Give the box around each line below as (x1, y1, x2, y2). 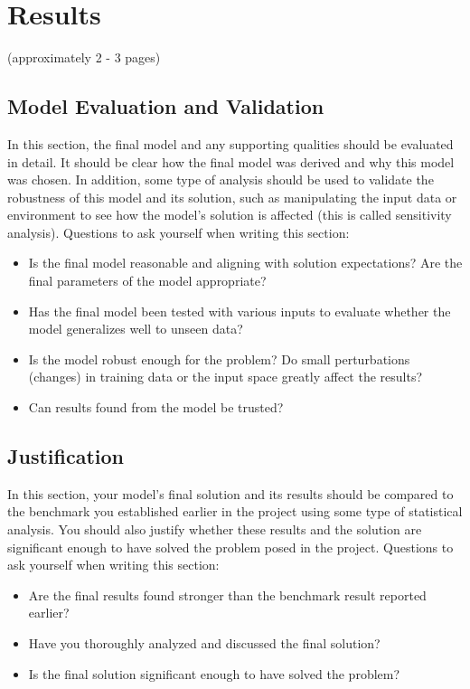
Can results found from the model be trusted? (28, 398, 284, 417)
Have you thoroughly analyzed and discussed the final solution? (28, 634, 381, 652)
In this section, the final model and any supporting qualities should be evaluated (7, 134, 454, 153)
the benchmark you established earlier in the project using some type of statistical (7, 502, 463, 521)
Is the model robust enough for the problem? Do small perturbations (28, 349, 410, 368)
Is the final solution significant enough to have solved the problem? (28, 664, 400, 683)
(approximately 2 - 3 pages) (7, 48, 161, 67)
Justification (7, 442, 124, 470)
